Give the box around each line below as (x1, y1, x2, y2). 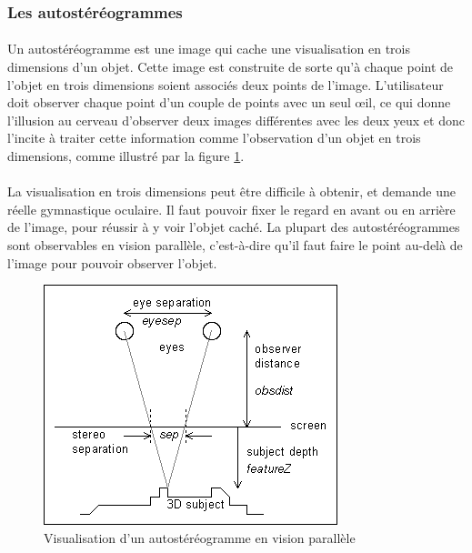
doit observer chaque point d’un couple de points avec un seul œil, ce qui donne (7, 93, 451, 112)
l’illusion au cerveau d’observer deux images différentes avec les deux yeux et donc (7, 110, 465, 129)
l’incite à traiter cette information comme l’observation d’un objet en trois (7, 128, 421, 147)
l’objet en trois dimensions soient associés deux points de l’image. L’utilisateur (7, 75, 444, 94)
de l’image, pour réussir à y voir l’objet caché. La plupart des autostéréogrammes (7, 217, 460, 236)
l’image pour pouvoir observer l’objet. (7, 253, 217, 272)
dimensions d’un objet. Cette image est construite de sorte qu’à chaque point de (7, 57, 454, 76)
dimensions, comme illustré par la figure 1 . (7, 146, 245, 165)
